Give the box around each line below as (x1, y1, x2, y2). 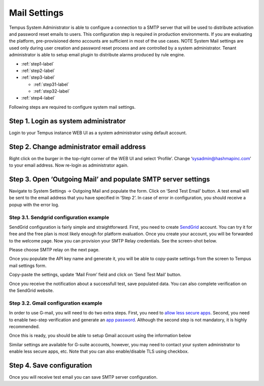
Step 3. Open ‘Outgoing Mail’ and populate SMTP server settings (9, 175, 210, 183)
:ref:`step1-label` (21, 61, 55, 67)
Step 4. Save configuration (9, 361, 92, 369)
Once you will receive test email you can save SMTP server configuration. (9, 374, 158, 380)
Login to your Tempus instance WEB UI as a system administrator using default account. (9, 130, 187, 136)
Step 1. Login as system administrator (9, 117, 126, 125)
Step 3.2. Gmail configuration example (9, 299, 103, 306)
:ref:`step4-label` (21, 95, 56, 101)
